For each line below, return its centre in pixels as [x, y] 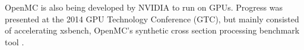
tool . [15, 41]
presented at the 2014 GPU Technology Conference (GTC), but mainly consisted [152, 19]
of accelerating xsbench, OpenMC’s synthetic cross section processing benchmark [152, 30]
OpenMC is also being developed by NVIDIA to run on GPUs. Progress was [144, 7]
